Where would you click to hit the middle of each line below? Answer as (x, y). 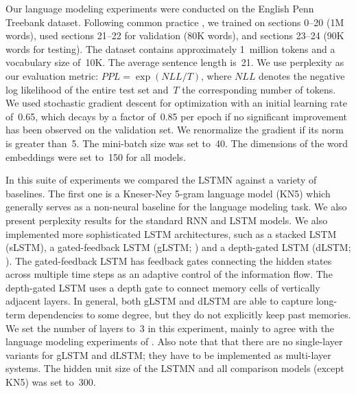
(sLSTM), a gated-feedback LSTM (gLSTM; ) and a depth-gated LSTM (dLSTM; (178, 247)
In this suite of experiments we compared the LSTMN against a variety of (161, 180)
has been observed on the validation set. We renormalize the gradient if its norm (175, 130)
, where (216, 75)
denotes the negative (302, 75)
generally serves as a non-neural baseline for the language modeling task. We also (176, 207)
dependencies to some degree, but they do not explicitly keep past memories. (190, 315)
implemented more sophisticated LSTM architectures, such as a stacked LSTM (171, 233)
